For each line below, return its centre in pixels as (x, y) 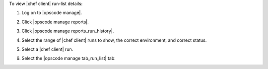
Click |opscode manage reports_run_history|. (68, 31)
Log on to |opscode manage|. (52, 13)
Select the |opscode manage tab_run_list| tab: (69, 58)
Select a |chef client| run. (47, 49)
